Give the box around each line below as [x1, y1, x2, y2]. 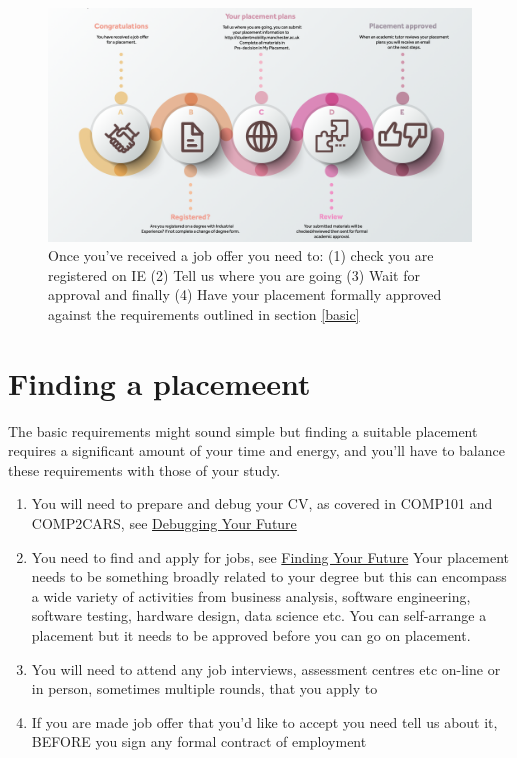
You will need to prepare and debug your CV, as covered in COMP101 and [31, 493, 493, 514]
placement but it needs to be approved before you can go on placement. [31, 624, 471, 645]
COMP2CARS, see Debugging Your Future [31, 513, 297, 533]
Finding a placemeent [8, 362, 311, 403]
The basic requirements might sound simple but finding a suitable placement [8, 420, 478, 441]
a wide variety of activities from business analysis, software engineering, [31, 585, 471, 606]
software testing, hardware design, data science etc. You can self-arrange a [31, 605, 487, 626]
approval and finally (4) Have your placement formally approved [48, 284, 442, 305]
